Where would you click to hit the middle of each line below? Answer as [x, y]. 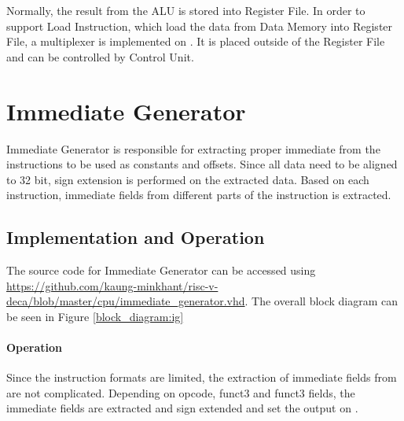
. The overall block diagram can [321, 301]
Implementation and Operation [136, 237]
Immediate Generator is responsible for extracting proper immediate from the [193, 148]
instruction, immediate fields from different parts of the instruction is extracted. [199, 195]
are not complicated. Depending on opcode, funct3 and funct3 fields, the [181, 392]
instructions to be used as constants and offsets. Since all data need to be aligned [202, 164]
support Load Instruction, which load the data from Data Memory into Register [200, 26]
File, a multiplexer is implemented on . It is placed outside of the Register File [196, 41]
